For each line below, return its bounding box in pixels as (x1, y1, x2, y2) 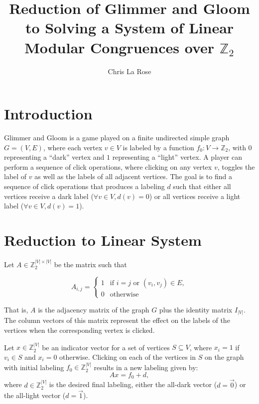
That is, (4, 304, 28, 314)
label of (4, 171, 27, 182)
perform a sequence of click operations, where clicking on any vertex (4, 161, 212, 172)
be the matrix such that (54, 259, 127, 269)
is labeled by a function (123, 142, 194, 152)
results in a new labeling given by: (94, 362, 198, 372)
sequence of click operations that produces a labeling (4, 181, 165, 191)
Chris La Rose (108, 66, 151, 76)
